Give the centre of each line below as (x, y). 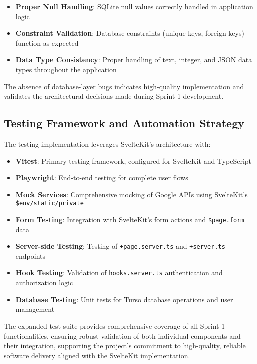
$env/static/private (50, 204)
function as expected (47, 43)
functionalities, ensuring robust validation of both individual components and (122, 336)
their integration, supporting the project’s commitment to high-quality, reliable (125, 346)
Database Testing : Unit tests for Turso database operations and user (124, 299)
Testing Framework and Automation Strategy (124, 123)
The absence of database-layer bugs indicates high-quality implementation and (124, 86)
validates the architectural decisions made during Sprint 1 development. (114, 96)
